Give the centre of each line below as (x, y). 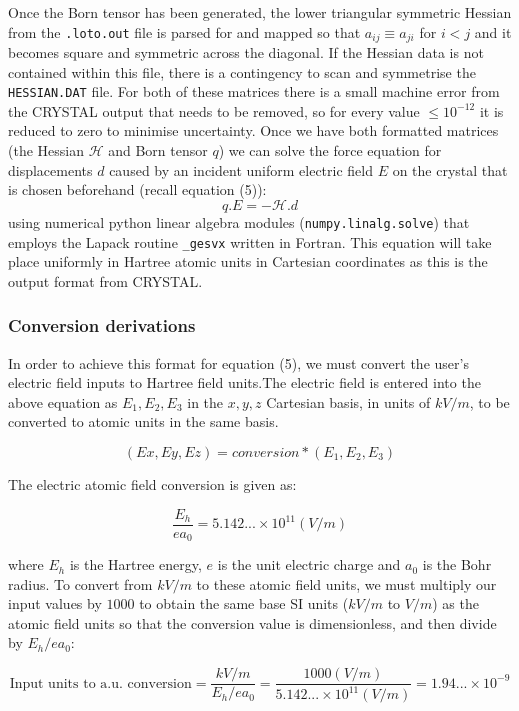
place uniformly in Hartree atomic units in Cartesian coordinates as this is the (248, 261)
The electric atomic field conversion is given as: (152, 483)
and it (493, 31)
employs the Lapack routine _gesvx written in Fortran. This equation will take (250, 241)
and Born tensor (158, 150)
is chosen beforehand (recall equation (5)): (137, 189)
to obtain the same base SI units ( (244, 603)
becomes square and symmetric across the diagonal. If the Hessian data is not (246, 52)
